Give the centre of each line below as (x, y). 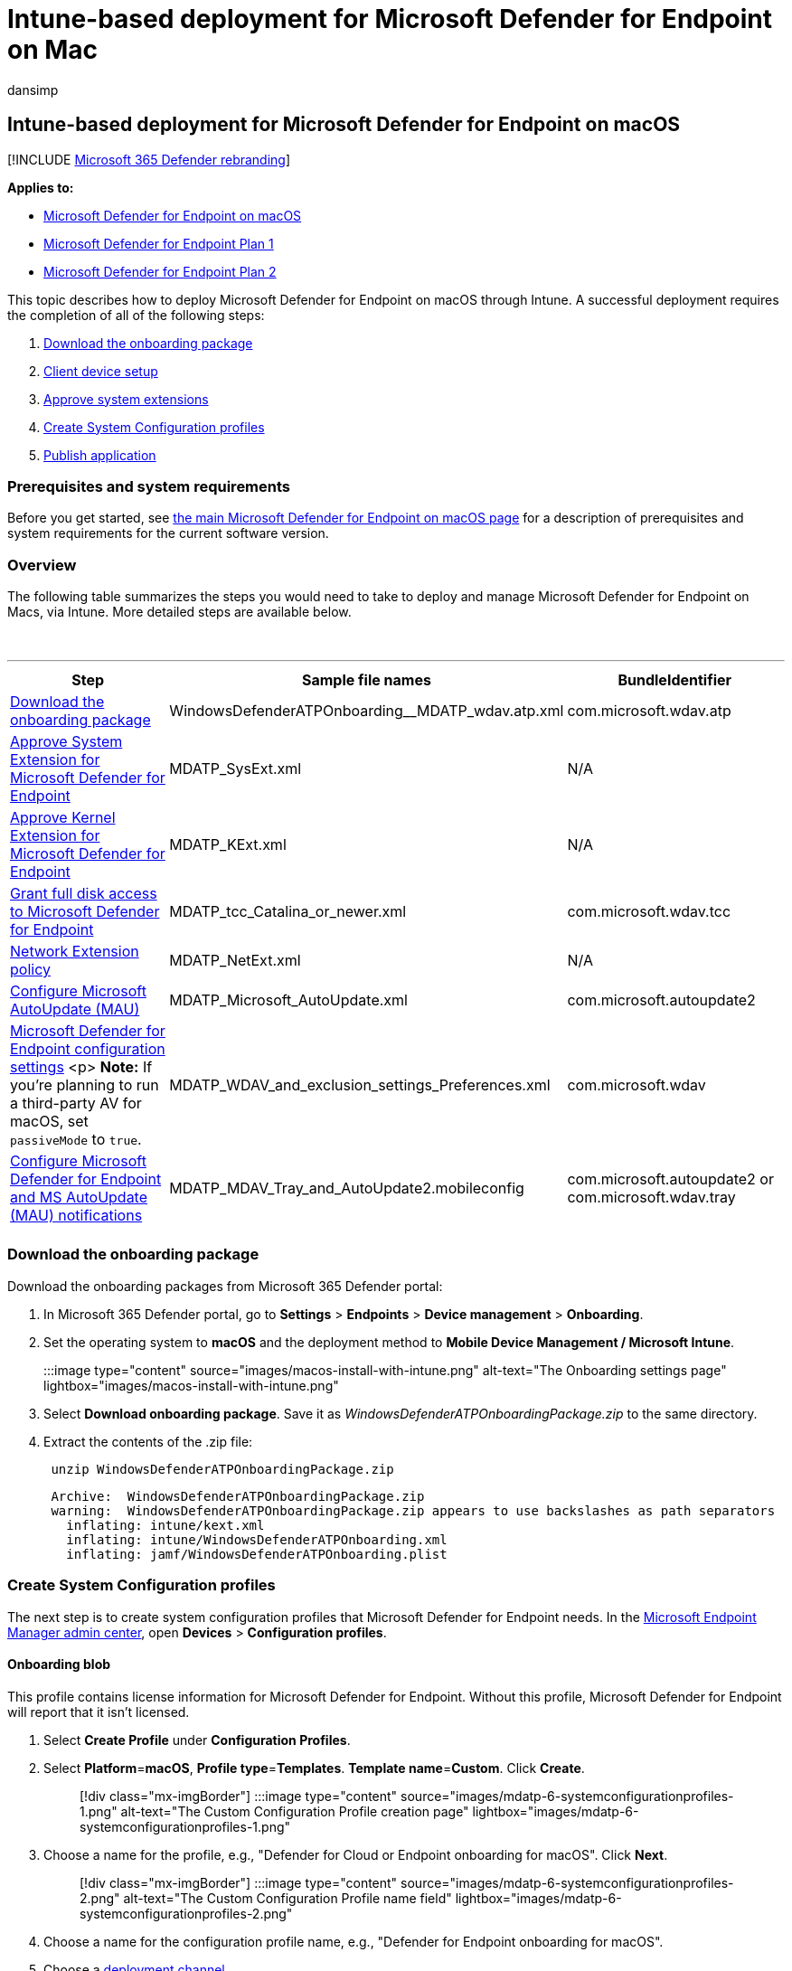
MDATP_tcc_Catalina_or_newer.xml (288, 912)
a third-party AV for (76, 1103)
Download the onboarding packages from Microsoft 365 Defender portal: (225, 1286)
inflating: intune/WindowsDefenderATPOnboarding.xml (257, 1539)
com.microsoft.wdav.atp (649, 711)
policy (30, 970)
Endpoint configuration (88, 1049)
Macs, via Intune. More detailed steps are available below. (179, 612)
